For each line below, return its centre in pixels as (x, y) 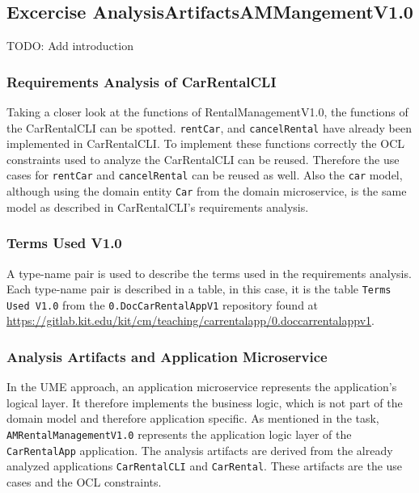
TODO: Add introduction (70, 46)
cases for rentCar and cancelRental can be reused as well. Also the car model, (205, 175)
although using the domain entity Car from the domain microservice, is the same (207, 191)
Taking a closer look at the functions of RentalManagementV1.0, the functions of (207, 112)
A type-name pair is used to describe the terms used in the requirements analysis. (209, 273)
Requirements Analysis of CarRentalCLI (142, 81)
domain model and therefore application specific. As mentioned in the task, (193, 418)
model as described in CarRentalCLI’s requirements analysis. (158, 206)
